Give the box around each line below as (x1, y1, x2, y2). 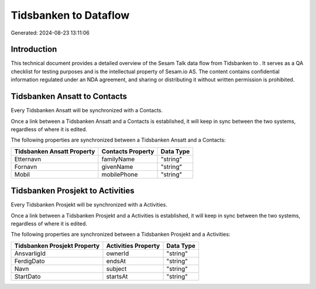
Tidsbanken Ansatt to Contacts (11, 91, 127, 102)
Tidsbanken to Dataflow (11, 9, 130, 22)
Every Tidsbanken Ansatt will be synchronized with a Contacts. (11, 107, 163, 114)
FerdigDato (14, 257, 45, 265)
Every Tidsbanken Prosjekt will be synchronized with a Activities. (11, 201, 168, 208)
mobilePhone (101, 170, 138, 178)
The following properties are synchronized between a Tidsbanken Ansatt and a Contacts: (11, 136, 226, 143)
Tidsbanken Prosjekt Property (14, 242, 100, 250)
